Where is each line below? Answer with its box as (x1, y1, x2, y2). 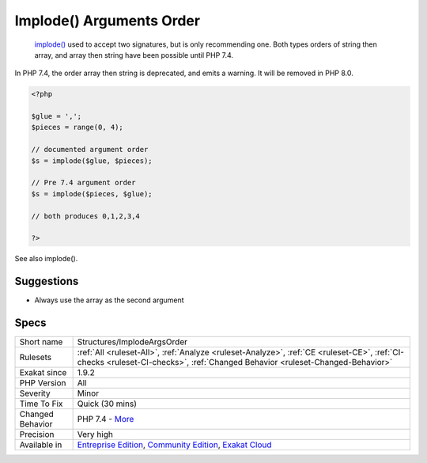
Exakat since (19, 367, 67, 378)
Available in (19, 439, 62, 450)
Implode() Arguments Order (14, 12, 201, 29)
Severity (19, 388, 51, 399)
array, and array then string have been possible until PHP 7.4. (34, 50, 233, 59)
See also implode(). (14, 254, 78, 264)
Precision (19, 429, 55, 440)
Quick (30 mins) (77, 398, 138, 409)
